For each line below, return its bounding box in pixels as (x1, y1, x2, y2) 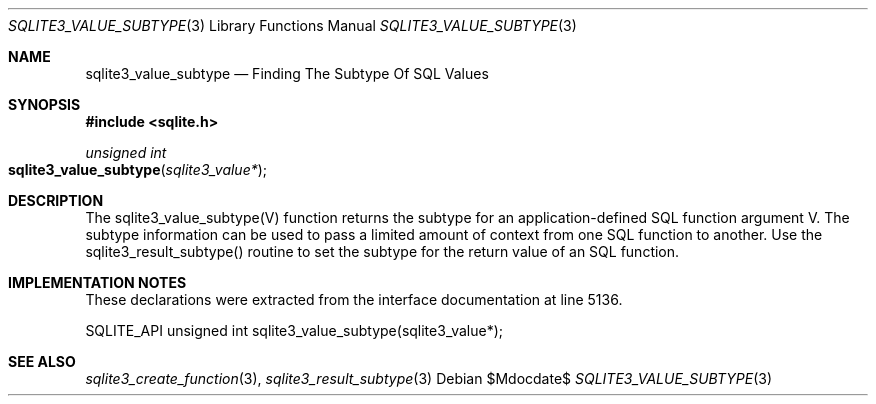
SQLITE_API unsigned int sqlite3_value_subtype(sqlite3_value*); (85, 322, 503, 339)
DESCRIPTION (8, 192, 104, 209)
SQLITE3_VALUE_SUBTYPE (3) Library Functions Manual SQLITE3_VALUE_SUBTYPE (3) (8, 17, 577, 34)
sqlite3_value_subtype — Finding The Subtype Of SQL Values (85, 65, 489, 82)
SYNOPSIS (8, 96, 81, 113)
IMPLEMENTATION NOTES (8, 274, 187, 291)
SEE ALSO (8, 353, 76, 370)
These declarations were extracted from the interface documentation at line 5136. (85, 291, 623, 308)
